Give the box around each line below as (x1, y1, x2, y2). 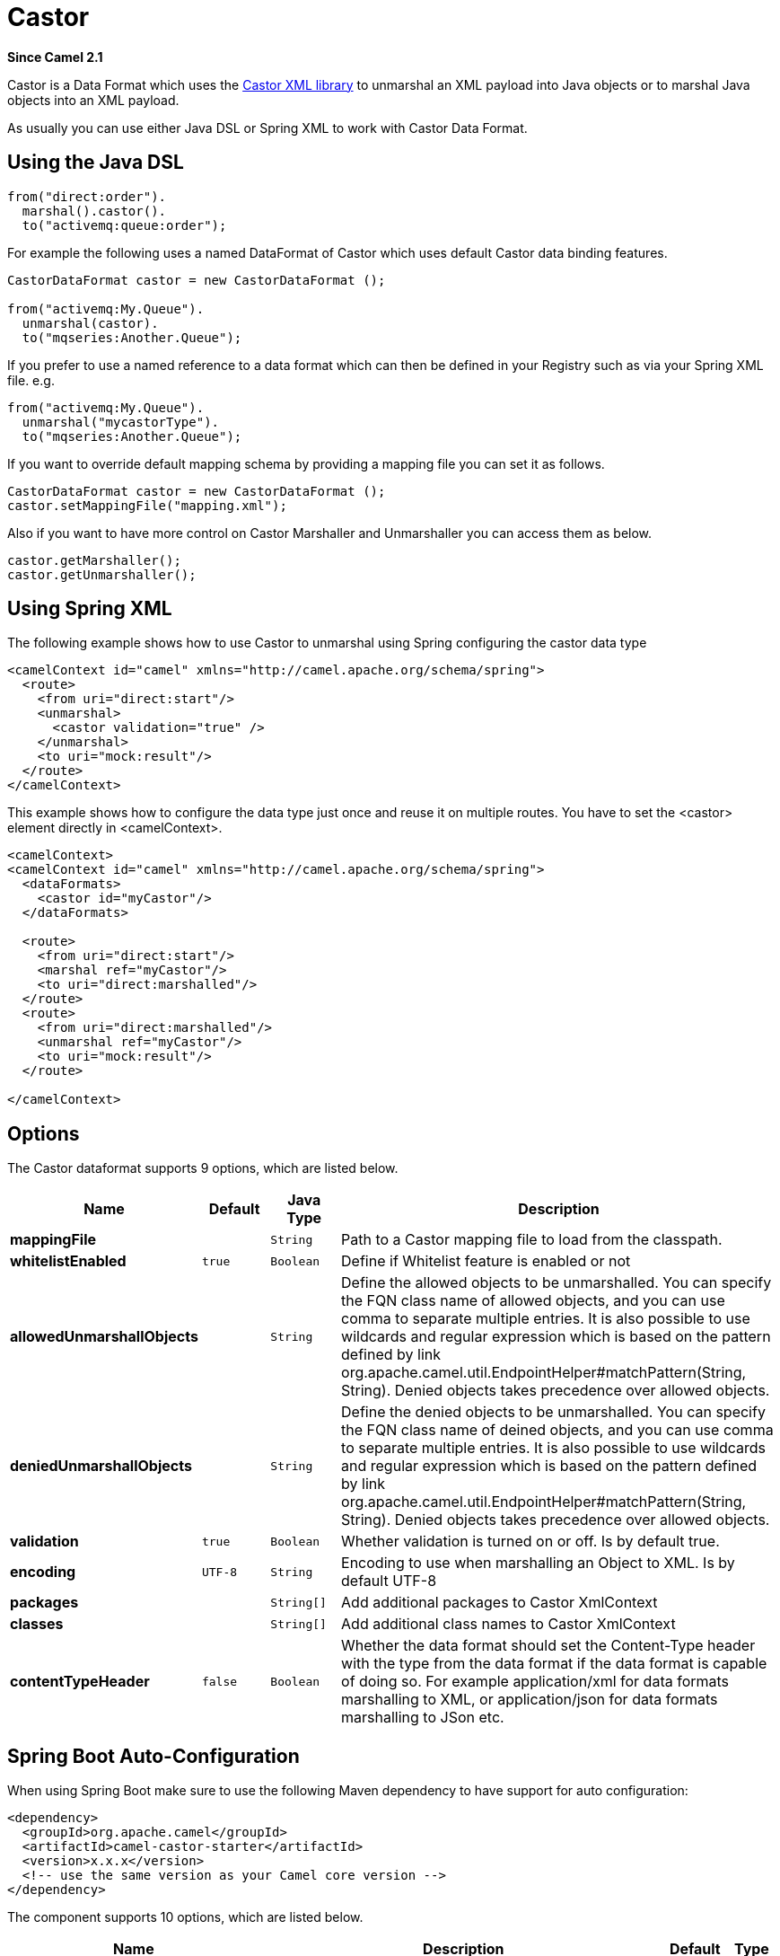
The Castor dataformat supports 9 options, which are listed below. (7, 1160, 399, 1176)
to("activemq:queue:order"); (22, 217, 227, 233)
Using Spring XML (7, 597, 172, 621)
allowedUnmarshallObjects (10, 1327, 198, 1346)
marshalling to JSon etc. (341, 1708, 504, 1727)
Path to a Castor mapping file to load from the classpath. (341, 1230, 723, 1249)
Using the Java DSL (7, 151, 184, 174)
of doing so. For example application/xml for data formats (341, 1672, 730, 1691)
